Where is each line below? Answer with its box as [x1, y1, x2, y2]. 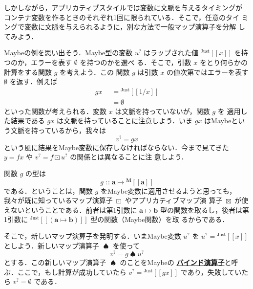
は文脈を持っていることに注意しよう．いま [56, 115, 193, 126]
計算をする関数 [4, 67, 52, 77]
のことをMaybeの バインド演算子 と [120, 257, 232, 267]
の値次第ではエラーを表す [166, 67, 249, 77]
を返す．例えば [9, 76, 58, 87]
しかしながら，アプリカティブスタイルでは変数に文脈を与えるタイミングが [4, 2, 243, 12]
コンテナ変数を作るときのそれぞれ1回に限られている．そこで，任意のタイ [4, 12, 240, 22]
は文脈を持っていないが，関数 [115, 106, 210, 116]
